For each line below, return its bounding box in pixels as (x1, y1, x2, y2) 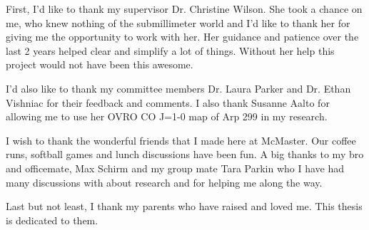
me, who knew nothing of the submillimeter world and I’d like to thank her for (6, 15, 350, 30)
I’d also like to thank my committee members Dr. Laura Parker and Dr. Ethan (6, 80, 351, 95)
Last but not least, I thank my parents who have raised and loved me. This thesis (6, 199, 363, 214)
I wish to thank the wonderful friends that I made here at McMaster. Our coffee (6, 132, 356, 147)
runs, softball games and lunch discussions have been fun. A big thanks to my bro (6, 147, 364, 162)
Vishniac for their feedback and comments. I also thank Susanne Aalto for (6, 95, 330, 110)
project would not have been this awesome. (6, 57, 193, 72)
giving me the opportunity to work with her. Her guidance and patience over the (6, 29, 359, 44)
